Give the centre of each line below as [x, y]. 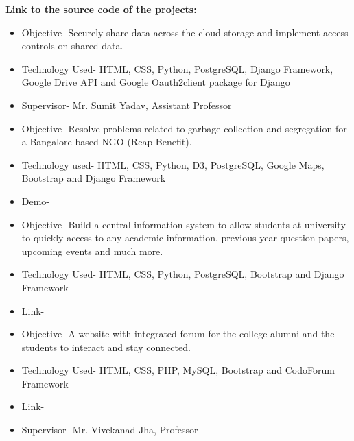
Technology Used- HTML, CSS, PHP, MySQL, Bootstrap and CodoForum [178, 370]
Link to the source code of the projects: [101, 9]
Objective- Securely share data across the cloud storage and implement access [185, 32]
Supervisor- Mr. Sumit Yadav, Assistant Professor [127, 105]
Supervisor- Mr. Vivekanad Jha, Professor [110, 430]
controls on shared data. [72, 46]
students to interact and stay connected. [106, 347]
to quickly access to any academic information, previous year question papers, [185, 238]
